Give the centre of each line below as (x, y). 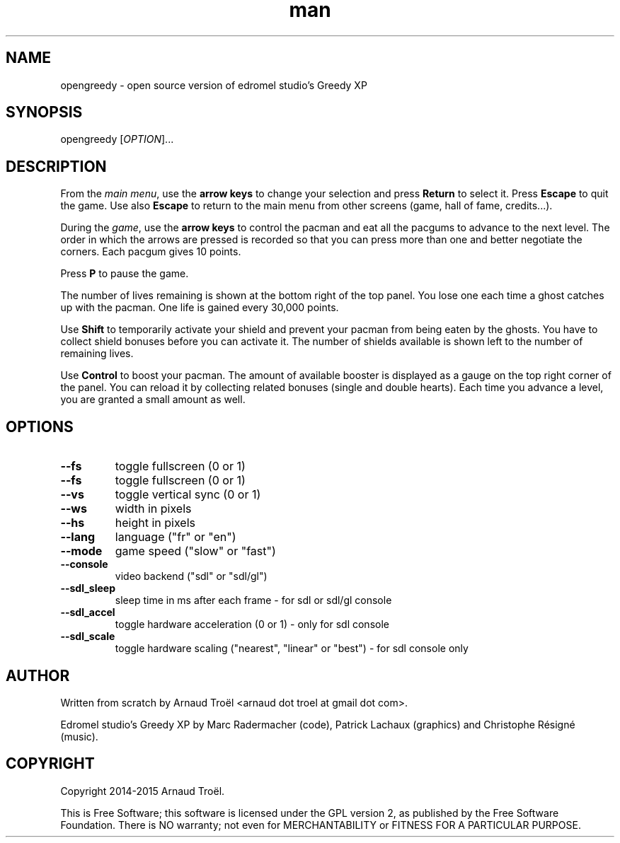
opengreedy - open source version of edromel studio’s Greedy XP (214, 85)
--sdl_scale (88, 636)
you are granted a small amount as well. (153, 400)
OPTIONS (40, 426)
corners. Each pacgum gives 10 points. (151, 252)
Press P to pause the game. (125, 274)
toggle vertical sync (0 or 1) (188, 495)
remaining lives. (97, 354)
